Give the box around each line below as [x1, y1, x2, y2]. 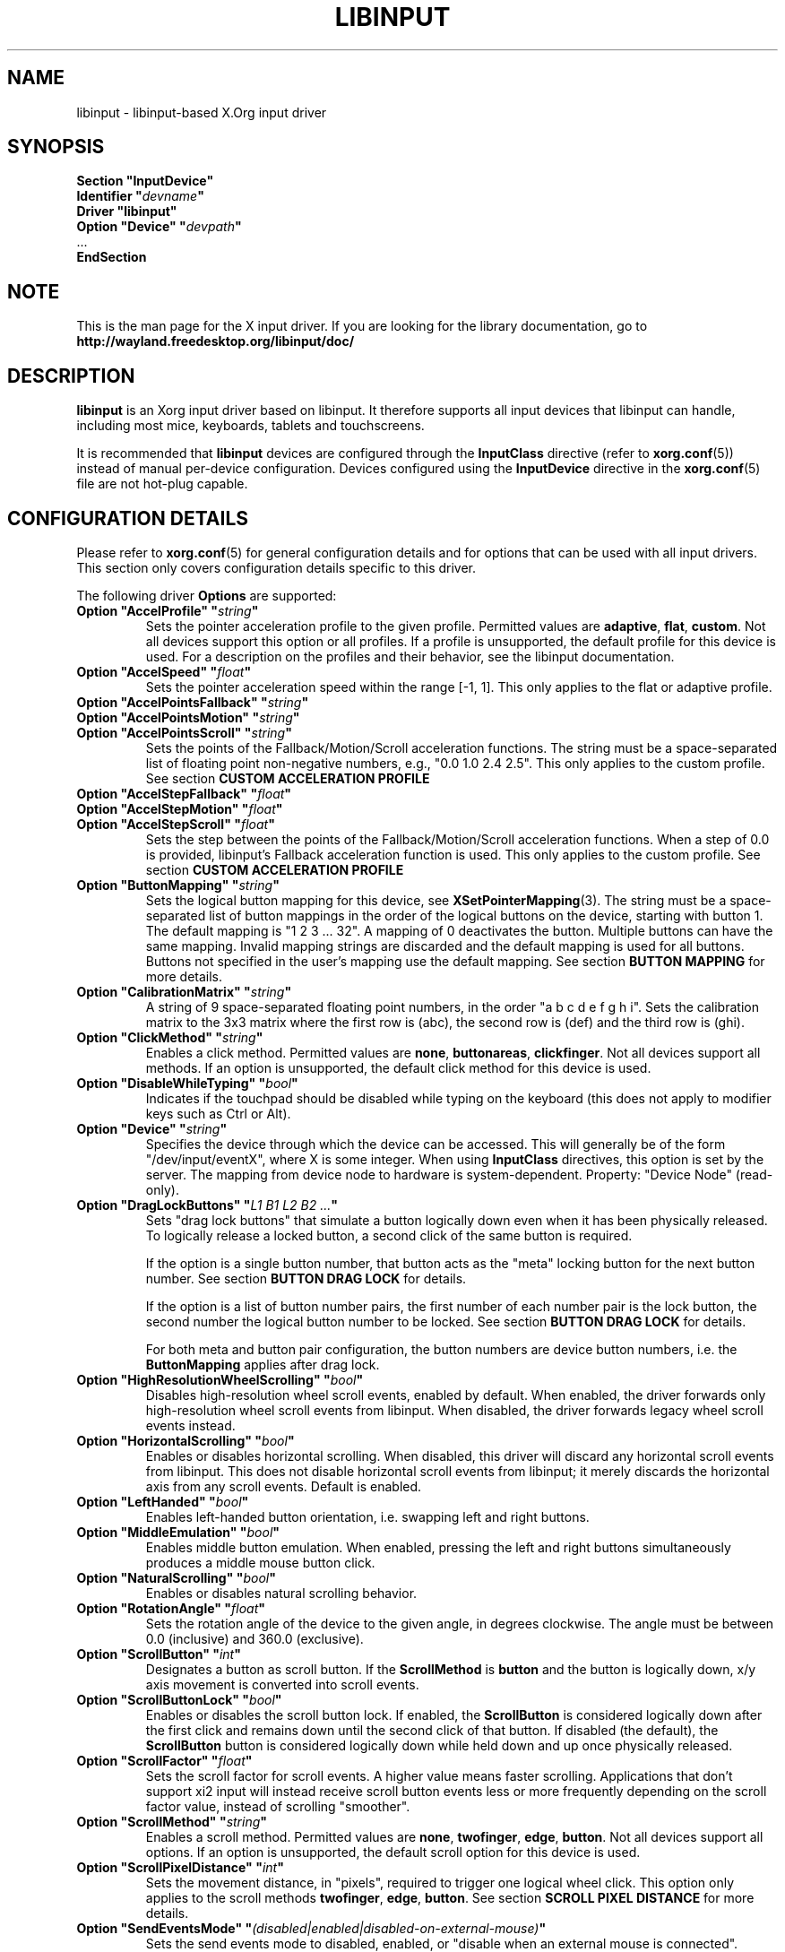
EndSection [76, 249, 147, 265]
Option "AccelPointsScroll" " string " [76, 724, 292, 740]
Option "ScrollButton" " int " [76, 1645, 241, 1662]
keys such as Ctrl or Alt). [145, 1105, 291, 1121]
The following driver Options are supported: [76, 587, 337, 603]
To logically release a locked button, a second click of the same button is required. [145, 1227, 633, 1243]
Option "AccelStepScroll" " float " [76, 816, 275, 832]
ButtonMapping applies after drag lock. [145, 1356, 380, 1372]
